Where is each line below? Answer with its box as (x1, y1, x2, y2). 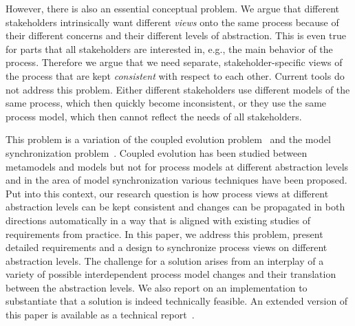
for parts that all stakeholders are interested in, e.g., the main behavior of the (6, 41, 333, 56)
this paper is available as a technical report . (6, 307, 195, 322)
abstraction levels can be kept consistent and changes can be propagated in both (6, 199, 345, 214)
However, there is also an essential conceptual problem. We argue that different (6, 1, 340, 15)
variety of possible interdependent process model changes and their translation (6, 267, 336, 281)
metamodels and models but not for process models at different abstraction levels (6, 159, 349, 173)
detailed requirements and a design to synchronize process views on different (6, 240, 327, 254)
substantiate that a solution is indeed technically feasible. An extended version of (6, 294, 348, 308)
